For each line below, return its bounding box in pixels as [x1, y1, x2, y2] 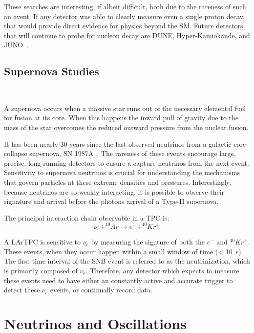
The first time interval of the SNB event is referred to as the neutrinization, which [4, 256, 250, 266]
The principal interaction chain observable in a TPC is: [4, 212, 169, 222]
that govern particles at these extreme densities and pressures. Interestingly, [4, 177, 232, 187]
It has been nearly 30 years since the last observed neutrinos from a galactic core [4, 138, 246, 149]
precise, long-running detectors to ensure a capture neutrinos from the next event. [4, 157, 249, 168]
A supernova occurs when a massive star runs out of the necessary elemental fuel [4, 103, 246, 113]
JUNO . [4, 40, 28, 50]
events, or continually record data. [50, 285, 153, 295]
